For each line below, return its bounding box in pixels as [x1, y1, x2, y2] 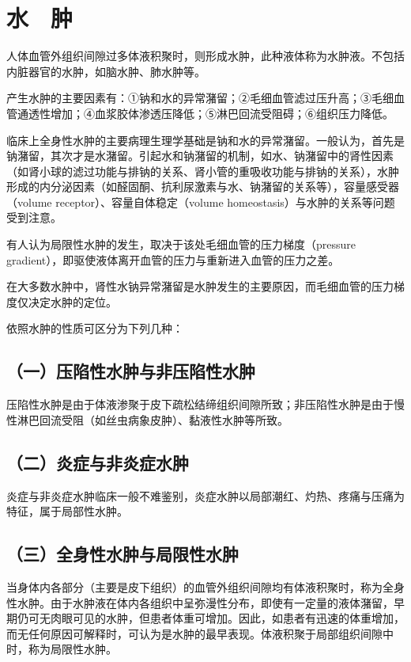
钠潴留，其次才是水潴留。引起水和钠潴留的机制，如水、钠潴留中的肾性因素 [6, 147, 394, 164]
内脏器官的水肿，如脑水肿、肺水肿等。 [6, 63, 205, 79]
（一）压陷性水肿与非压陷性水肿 [6, 359, 255, 383]
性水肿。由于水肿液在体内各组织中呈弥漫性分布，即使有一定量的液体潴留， [6, 594, 394, 611]
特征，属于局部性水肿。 [6, 503, 128, 519]
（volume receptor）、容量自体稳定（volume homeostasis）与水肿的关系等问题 [6, 193, 395, 210]
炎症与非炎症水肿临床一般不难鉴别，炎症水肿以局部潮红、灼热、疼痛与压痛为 [6, 487, 405, 504]
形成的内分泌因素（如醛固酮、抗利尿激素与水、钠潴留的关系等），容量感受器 [6, 178, 399, 195]
